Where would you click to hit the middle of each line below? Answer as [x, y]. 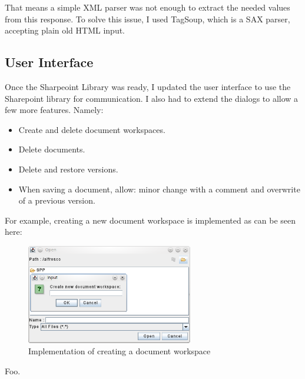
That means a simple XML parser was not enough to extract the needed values [147, 7]
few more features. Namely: [54, 110]
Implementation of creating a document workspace [120, 351]
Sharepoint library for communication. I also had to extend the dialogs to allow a [152, 98]
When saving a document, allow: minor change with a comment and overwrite [159, 189]
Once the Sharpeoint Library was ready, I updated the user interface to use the [148, 86]
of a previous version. [57, 200]
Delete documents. [52, 149]
